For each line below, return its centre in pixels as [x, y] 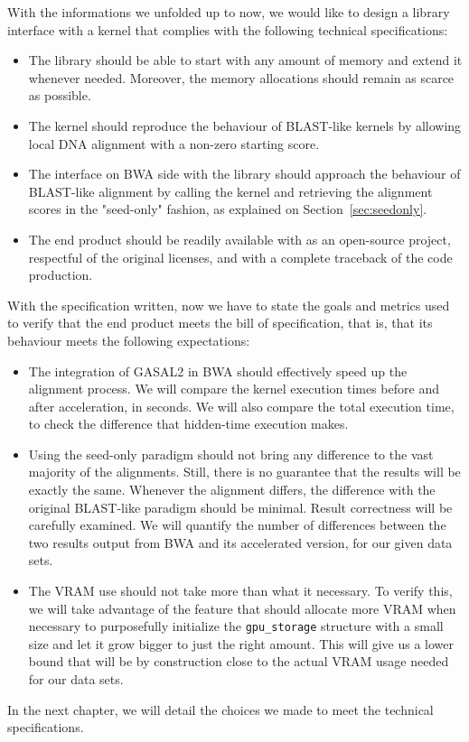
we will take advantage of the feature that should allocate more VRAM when [242, 608]
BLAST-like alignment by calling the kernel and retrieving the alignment [230, 191]
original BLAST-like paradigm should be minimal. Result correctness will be [240, 507]
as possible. [60, 95]
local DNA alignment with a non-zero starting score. [174, 143]
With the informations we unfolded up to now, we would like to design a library [229, 12]
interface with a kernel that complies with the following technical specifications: [228, 29]
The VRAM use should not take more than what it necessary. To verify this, [240, 591]
